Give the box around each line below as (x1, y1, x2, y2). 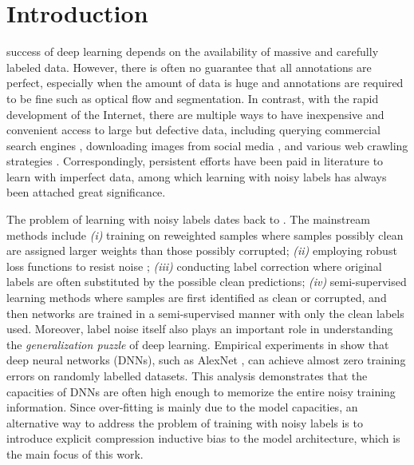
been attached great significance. (6, 184, 166, 201)
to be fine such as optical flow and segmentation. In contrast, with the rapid (6, 89, 379, 106)
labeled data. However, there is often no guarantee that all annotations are (6, 58, 372, 75)
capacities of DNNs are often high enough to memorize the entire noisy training (6, 383, 396, 399)
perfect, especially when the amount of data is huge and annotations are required (6, 74, 404, 91)
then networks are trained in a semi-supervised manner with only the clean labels (6, 304, 404, 321)
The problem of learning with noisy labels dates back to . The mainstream (6, 211, 370, 228)
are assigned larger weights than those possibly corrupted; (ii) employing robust (6, 242, 397, 259)
